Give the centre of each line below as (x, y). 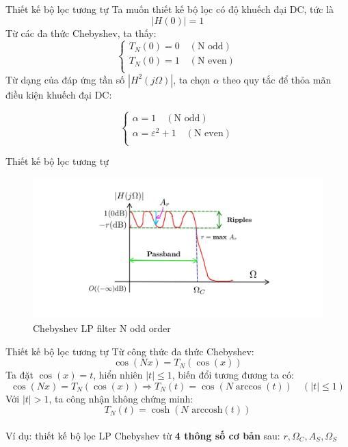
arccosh (207, 410)
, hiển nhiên (118, 375)
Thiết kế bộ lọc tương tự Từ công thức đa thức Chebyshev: (130, 351)
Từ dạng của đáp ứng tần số (65, 79)
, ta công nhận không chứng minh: (121, 398)
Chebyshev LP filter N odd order (102, 328)
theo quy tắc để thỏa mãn (277, 79)
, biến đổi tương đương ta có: (233, 375)
